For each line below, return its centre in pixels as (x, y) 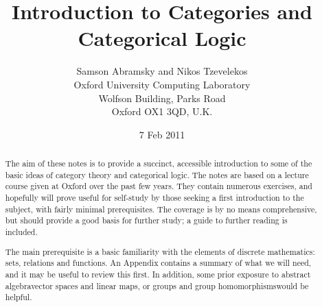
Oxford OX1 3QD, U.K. (162, 111)
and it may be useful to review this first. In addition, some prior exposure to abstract (158, 274)
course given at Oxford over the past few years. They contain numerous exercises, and (159, 186)
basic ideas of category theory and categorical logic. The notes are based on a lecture (157, 174)
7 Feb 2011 (162, 134)
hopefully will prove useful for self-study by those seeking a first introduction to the (154, 198)
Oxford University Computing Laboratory (162, 84)
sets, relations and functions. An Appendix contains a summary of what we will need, (158, 263)
